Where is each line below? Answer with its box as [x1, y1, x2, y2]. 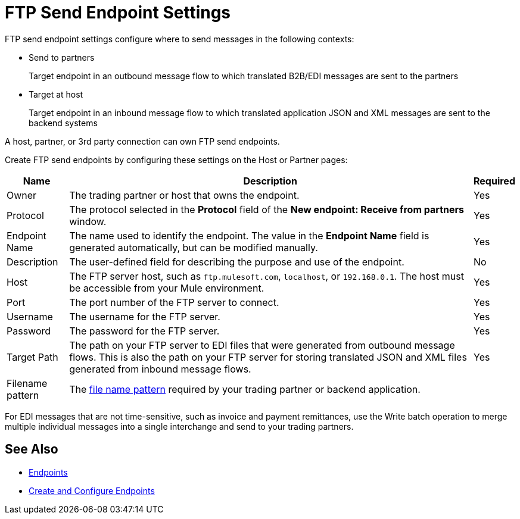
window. [69, 215, 107, 227]
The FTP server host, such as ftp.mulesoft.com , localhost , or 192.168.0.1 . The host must [69, 270, 464, 282]
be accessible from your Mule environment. [69, 282, 264, 294]
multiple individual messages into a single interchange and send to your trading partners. [5, 421, 354, 432]
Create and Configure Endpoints [29, 485, 155, 496]
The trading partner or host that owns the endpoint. [69, 189, 300, 201]
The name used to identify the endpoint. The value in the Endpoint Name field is [69, 229, 429, 242]
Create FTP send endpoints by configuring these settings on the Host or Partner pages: [5, 154, 348, 165]
